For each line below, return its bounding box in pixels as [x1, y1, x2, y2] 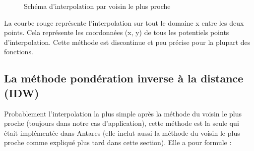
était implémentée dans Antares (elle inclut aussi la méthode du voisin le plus [4, 127, 240, 138]
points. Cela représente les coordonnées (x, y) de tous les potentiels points [4, 27, 229, 38]
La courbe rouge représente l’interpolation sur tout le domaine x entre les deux [4, 17, 244, 28]
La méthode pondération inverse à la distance [4, 71, 244, 86]
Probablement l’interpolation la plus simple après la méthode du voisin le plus [4, 108, 242, 118]
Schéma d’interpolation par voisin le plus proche [24, 1, 171, 11]
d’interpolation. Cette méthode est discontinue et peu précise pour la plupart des [4, 37, 251, 47]
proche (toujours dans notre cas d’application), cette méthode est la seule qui [4, 118, 239, 128]
